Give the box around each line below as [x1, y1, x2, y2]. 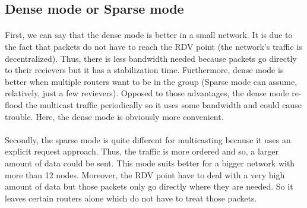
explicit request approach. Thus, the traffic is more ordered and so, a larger [5, 145, 279, 157]
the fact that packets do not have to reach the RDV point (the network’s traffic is [5, 40, 302, 52]
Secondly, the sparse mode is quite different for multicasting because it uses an [5, 133, 291, 146]
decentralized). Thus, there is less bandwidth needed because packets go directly [5, 52, 297, 64]
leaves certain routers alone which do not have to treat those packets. [5, 191, 257, 204]
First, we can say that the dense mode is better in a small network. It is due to [5, 29, 293, 41]
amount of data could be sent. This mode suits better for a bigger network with [5, 156, 295, 169]
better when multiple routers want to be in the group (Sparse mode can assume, [5, 75, 297, 87]
